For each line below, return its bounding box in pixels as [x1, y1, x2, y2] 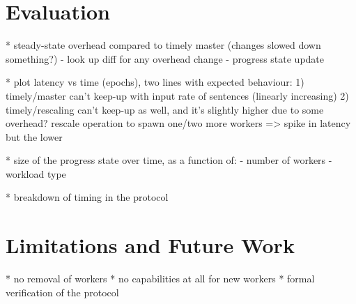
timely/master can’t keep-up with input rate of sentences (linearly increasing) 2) [6, 88, 349, 102]
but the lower [6, 129, 63, 144]
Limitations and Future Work [6, 231, 295, 259]
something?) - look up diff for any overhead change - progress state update [6, 51, 325, 66]
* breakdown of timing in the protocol [6, 190, 169, 204]
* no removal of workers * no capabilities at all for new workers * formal [6, 271, 315, 286]
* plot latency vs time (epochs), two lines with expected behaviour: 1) [6, 75, 304, 89]
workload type [6, 166, 66, 181]
